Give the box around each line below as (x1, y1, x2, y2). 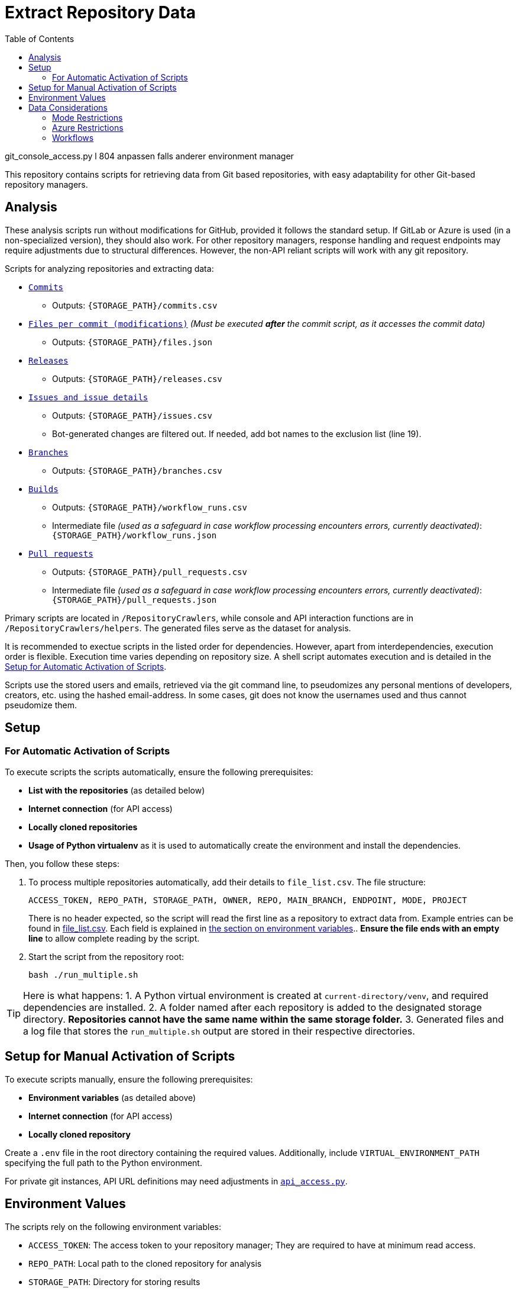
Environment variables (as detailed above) (28, 1092, 196, 1103)
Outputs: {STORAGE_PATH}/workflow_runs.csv (52, 502, 247, 512)
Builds (28, 484, 59, 494)
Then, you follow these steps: (5, 858, 119, 869)
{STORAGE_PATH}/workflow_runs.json (52, 530, 217, 540)
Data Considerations (28, 102, 108, 113)
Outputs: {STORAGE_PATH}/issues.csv (52, 410, 212, 420)
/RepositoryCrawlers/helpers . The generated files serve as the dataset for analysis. (5, 622, 351, 633)
